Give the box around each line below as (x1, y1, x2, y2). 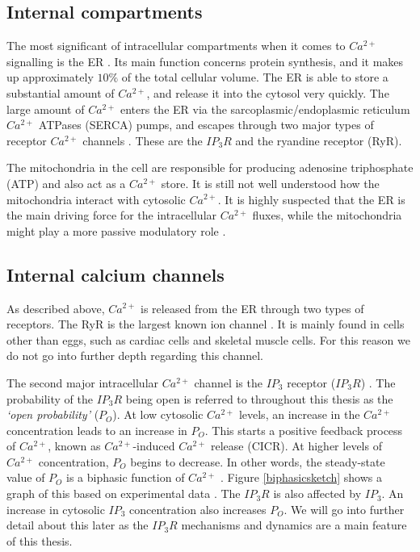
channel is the (194, 374, 262, 391)
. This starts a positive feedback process (204, 421, 403, 438)
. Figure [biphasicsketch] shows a (220, 469, 382, 486)
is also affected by (273, 485, 362, 502)
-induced (132, 437, 175, 454)
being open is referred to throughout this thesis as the (125, 390, 393, 407)
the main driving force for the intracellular (6, 207, 217, 224)
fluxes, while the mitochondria (252, 207, 402, 224)
